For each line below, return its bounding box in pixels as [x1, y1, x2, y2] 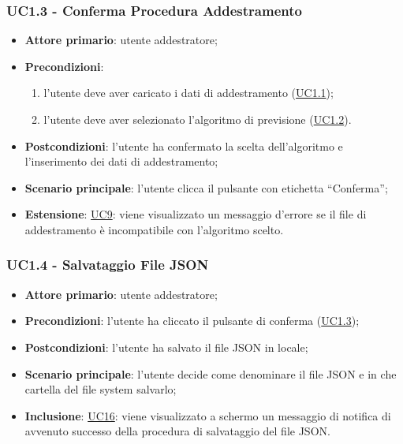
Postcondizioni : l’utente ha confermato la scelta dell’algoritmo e [24, 137, 343, 154]
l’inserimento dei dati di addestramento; [24, 153, 218, 170]
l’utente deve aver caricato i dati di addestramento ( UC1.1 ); [43, 84, 334, 101]
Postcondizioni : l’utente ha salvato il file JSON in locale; [24, 338, 308, 355]
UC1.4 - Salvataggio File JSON [6, 255, 209, 274]
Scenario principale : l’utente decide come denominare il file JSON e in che [24, 365, 397, 382]
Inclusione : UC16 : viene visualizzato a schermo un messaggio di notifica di [24, 407, 391, 423]
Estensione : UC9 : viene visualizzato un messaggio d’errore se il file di [24, 206, 367, 222]
